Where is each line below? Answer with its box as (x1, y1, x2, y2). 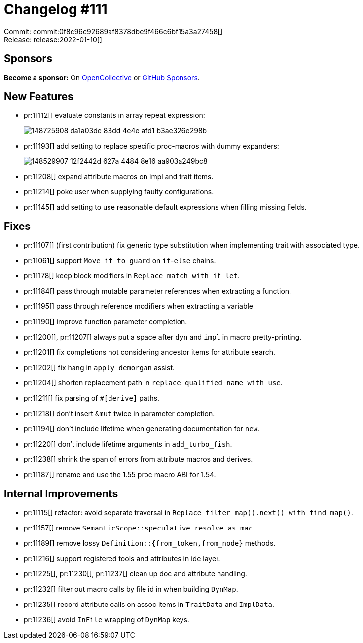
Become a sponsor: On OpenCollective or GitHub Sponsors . (4, 73, 200, 82)
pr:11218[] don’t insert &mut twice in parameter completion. (24, 409, 215, 418)
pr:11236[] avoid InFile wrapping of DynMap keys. (24, 615, 189, 624)
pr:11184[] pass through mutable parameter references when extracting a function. (24, 287, 291, 296)
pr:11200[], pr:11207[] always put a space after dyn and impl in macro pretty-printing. (24, 333, 302, 341)
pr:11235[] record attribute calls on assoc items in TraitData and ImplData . (24, 600, 275, 609)
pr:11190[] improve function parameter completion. (24, 317, 187, 326)
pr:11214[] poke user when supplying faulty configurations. (24, 188, 214, 196)
